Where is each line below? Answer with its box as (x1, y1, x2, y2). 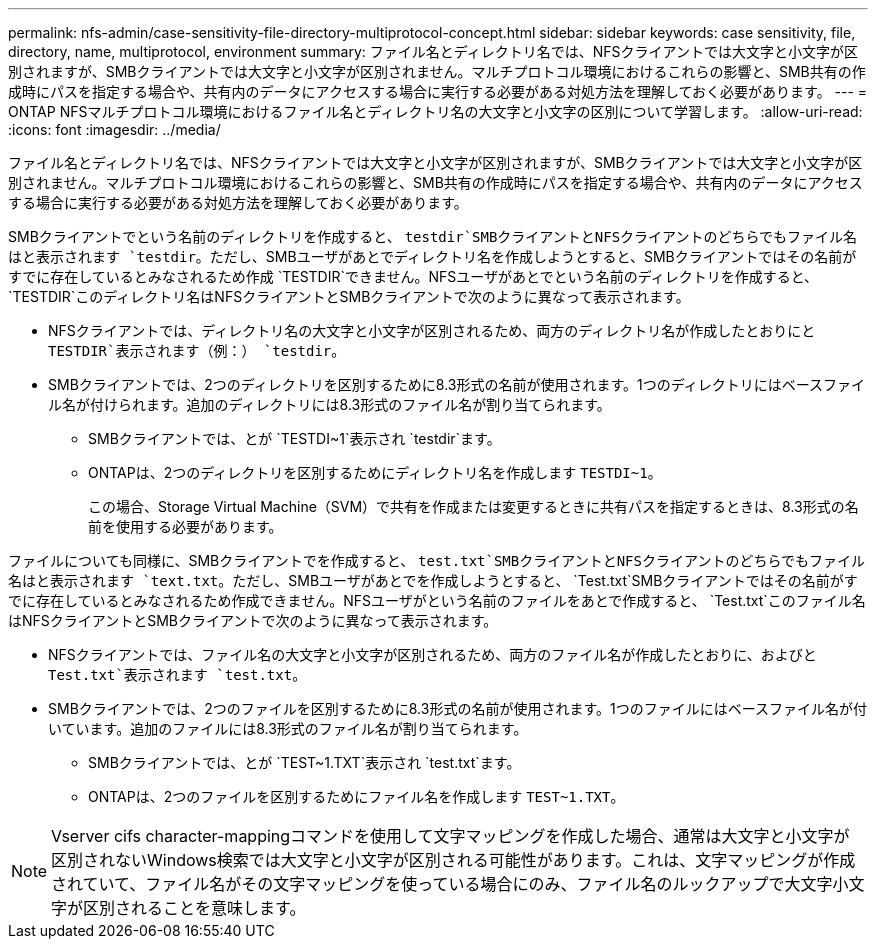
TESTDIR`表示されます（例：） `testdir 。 (48, 342, 346, 359)
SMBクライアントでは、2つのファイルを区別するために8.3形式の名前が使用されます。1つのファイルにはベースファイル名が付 (48, 700, 868, 717)
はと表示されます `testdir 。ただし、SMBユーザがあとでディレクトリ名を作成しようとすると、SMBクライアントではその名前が (8, 248, 857, 265)
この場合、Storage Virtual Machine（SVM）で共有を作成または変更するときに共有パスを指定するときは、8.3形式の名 (88, 498, 859, 515)
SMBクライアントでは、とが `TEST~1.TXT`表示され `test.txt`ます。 (88, 754, 521, 771)
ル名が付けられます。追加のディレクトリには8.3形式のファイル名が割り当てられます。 (48, 396, 611, 413)
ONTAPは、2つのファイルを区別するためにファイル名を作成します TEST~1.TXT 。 (88, 788, 625, 805)
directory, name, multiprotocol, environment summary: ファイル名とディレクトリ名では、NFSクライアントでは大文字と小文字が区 (8, 43, 858, 60)
